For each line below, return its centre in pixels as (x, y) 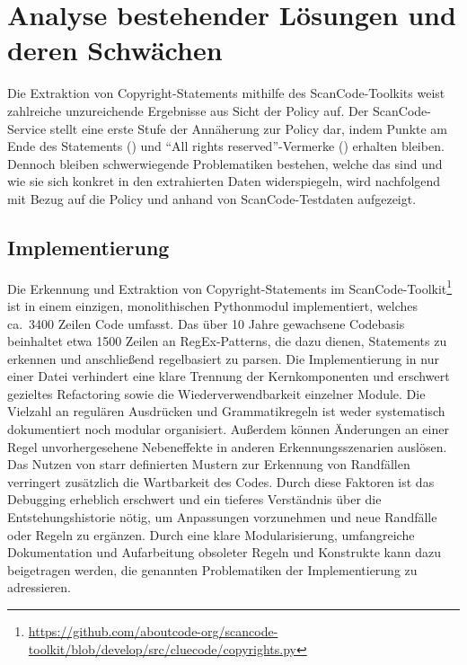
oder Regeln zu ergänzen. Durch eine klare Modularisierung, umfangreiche (211, 534)
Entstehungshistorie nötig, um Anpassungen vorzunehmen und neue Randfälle (222, 517)
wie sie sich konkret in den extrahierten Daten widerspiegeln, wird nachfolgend (224, 181)
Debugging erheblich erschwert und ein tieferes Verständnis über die (194, 499)
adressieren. (40, 587)
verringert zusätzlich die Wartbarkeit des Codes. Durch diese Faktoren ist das (221, 481)
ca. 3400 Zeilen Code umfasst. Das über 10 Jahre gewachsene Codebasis (206, 323)
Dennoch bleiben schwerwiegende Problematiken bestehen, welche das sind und (225, 163)
